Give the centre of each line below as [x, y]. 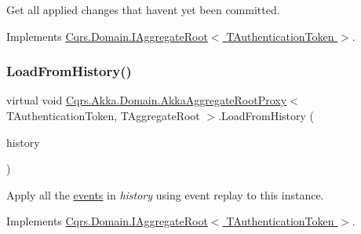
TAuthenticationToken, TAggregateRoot [103, 115]
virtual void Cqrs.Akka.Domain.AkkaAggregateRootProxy [147, 100]
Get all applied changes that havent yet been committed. [143, 9]
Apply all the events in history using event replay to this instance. [165, 194]
